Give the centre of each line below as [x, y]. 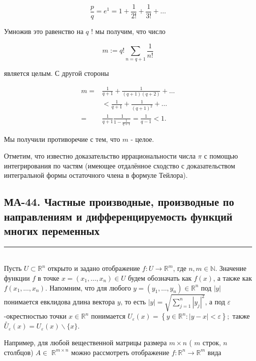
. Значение [231, 268]
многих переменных [52, 230]
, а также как [233, 278]
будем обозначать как [160, 278]
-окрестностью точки [35, 316]
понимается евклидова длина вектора [60, 301]
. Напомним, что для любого [88, 287]
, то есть [133, 301]
